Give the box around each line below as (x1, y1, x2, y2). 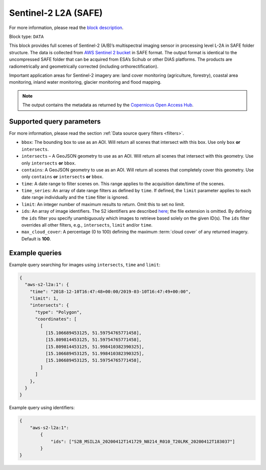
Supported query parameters (9, 117, 101, 126)
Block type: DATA (9, 34, 44, 39)
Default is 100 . (21, 235, 51, 241)
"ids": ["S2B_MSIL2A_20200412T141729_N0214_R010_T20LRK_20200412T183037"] (50, 438, 235, 444)
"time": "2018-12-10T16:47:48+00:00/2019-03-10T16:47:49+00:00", (30, 289, 191, 294)
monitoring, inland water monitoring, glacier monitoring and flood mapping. (9, 79, 162, 85)
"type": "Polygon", (35, 309, 82, 315)
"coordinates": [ (35, 316, 77, 322)
